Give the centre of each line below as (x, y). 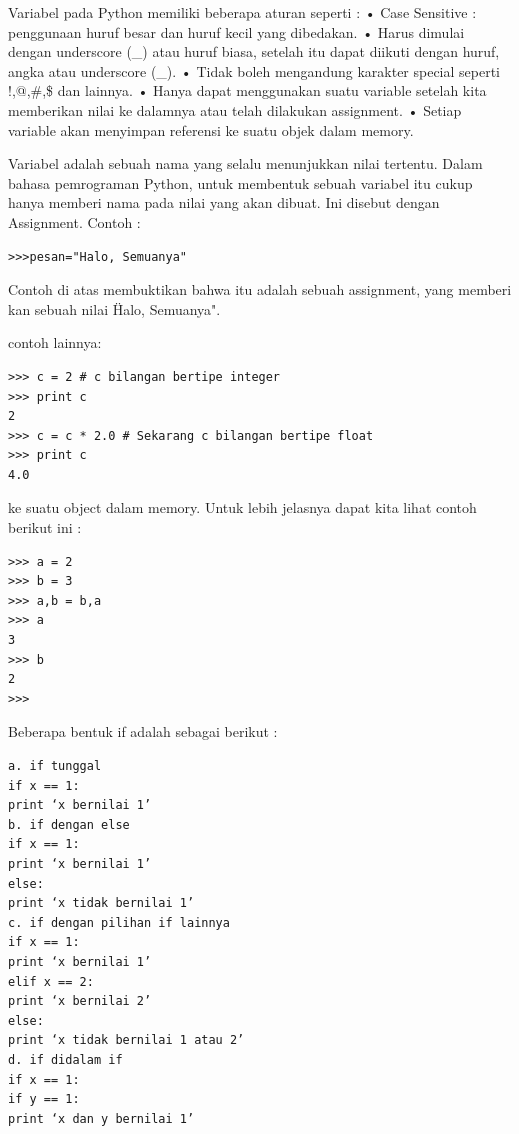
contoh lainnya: (55, 342)
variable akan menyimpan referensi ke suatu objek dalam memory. (211, 129)
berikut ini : (45, 527)
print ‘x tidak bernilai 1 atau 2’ (126, 1040)
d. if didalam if (65, 1059)
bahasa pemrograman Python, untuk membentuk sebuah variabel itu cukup (240, 182)
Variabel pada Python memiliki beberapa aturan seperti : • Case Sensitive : (242, 12)
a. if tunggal (55, 766)
